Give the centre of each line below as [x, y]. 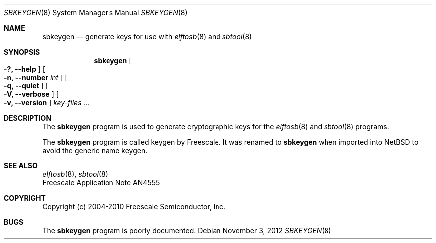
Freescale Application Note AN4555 [101, 183]
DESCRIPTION [28, 118]
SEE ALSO [21, 166]
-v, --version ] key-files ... [47, 103]
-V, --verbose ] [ [31, 94]
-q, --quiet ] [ [26, 86]
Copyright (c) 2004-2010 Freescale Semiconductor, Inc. [134, 206]
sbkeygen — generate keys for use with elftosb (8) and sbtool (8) [147, 37]
